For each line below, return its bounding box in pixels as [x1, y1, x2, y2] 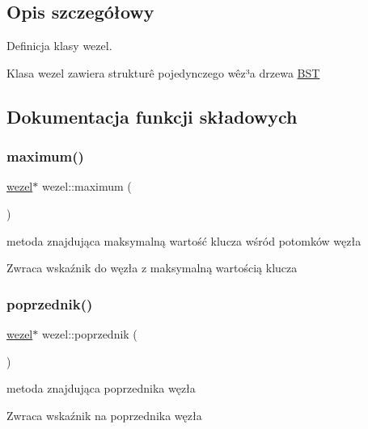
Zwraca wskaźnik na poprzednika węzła [6, 406, 202, 423]
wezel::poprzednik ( [41, 325, 137, 342]
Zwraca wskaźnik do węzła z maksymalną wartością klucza [6, 259, 298, 276]
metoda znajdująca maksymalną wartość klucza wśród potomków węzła [6, 232, 362, 249]
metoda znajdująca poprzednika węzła [6, 380, 196, 397]
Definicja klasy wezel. [6, 37, 112, 54]
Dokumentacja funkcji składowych [6, 103, 298, 128]
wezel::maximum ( [41, 178, 132, 195]
